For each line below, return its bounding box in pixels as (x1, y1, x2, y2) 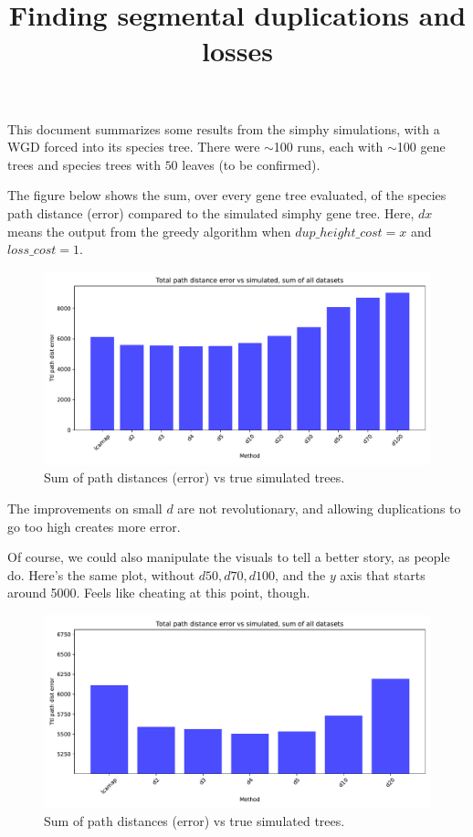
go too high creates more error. (7, 516, 181, 535)
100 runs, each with (273, 137, 384, 156)
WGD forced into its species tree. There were (7, 137, 260, 156)
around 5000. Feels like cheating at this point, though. (7, 583, 310, 602)
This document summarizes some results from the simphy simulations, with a (7, 119, 440, 138)
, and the (275, 565, 326, 584)
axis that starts (340, 565, 426, 584)
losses (202, 32, 273, 69)
